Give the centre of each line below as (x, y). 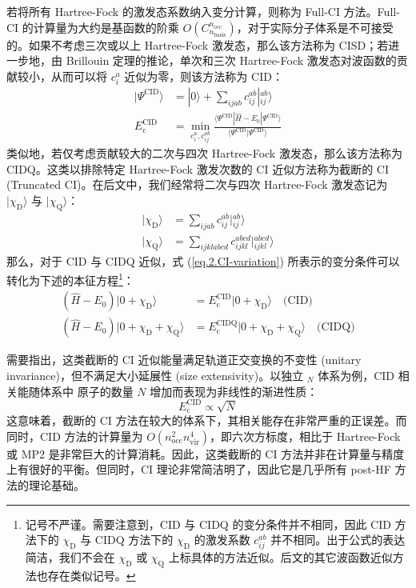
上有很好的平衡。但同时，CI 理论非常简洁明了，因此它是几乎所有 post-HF (199, 469)
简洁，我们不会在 (70, 557)
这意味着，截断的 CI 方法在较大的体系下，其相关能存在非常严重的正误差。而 (207, 420)
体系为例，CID (356, 375)
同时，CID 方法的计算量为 (75, 436)
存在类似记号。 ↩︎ (92, 576)
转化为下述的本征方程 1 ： (70, 279)
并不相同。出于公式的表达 (338, 540)
